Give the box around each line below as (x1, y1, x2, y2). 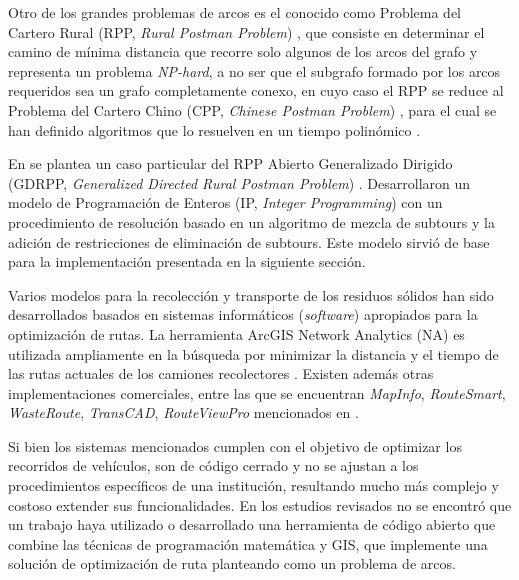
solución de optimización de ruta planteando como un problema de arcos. (8, 553, 456, 574)
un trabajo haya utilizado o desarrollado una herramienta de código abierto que (8, 514, 496, 535)
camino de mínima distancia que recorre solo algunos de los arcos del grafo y (8, 41, 478, 62)
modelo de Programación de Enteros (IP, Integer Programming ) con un (8, 192, 443, 213)
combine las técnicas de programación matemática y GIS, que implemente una (8, 533, 488, 554)
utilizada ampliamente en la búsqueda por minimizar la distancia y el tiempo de (8, 343, 499, 364)
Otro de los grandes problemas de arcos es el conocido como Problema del (8, 2, 461, 22)
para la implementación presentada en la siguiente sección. (8, 251, 366, 272)
